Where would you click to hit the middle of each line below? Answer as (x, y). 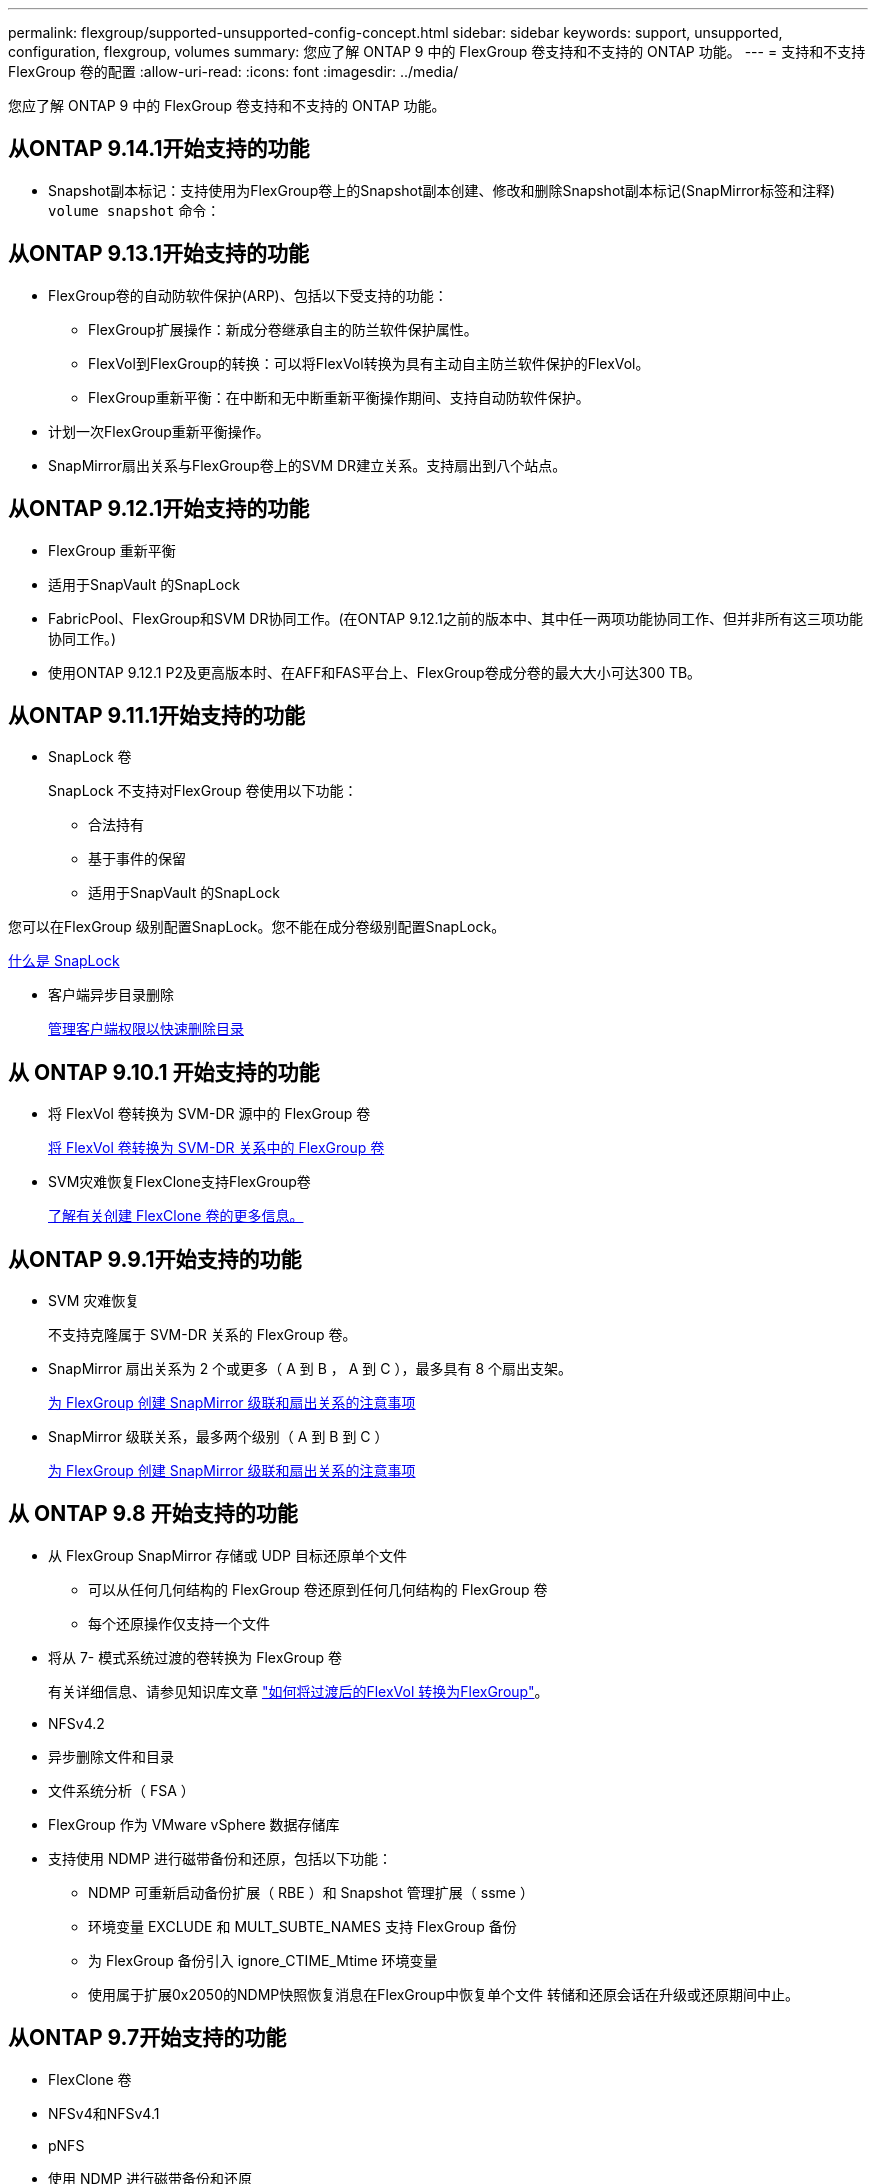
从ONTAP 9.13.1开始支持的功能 (159, 254)
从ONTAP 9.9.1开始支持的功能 (155, 1259)
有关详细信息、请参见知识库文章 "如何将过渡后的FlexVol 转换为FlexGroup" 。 (298, 1691)
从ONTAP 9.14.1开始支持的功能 (159, 149)
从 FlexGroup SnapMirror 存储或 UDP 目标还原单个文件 (227, 1555)
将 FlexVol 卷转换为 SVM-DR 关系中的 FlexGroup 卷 (216, 1148)
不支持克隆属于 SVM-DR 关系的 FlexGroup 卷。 (202, 1335)
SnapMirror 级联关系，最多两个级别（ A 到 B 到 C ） (218, 1437)
